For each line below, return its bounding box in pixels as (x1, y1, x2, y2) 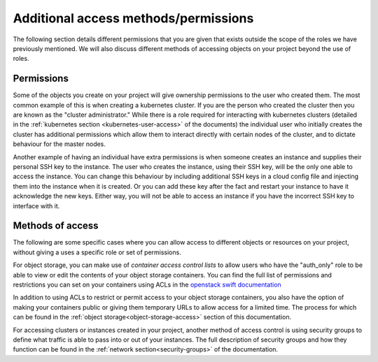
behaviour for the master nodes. (13, 140, 106, 148)
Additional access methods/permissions (13, 10, 254, 26)
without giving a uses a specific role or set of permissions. (13, 248, 181, 256)
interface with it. (13, 201, 60, 210)
